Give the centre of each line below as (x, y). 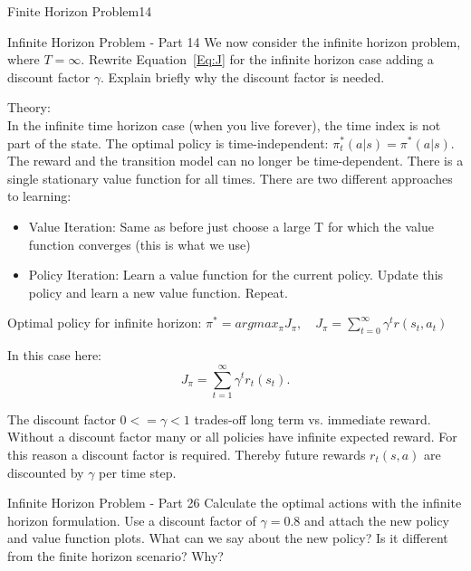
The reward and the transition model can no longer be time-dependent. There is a (235, 161)
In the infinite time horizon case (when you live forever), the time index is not (224, 124)
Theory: (29, 107)
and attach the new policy (377, 520)
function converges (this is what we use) (139, 244)
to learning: (39, 196)
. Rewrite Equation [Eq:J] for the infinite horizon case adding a (257, 59)
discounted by (46, 472)
